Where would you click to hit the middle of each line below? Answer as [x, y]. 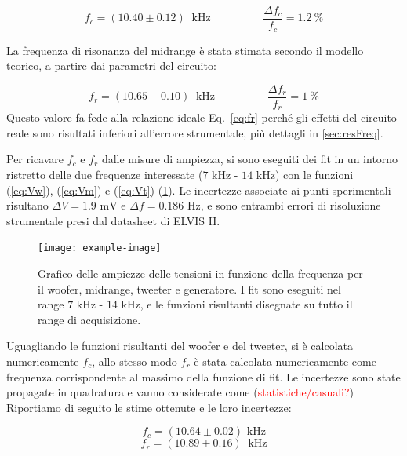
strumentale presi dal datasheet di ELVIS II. [113, 220]
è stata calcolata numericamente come [285, 361]
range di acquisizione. [89, 319]
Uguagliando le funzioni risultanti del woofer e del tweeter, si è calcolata [180, 346]
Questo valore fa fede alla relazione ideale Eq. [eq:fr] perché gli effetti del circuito [202, 117]
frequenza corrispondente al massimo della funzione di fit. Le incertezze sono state [203, 376]
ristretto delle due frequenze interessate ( [105, 174]
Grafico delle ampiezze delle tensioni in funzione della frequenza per [200, 274]
